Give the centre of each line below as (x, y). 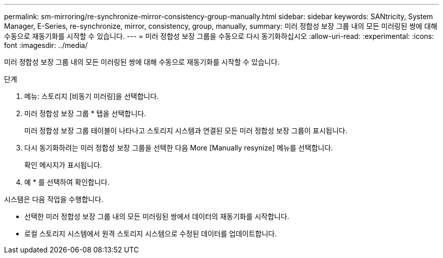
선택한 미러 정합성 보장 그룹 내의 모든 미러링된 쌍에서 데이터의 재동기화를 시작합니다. (157, 216)
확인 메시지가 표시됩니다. (63, 165)
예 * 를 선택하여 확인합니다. (67, 182)
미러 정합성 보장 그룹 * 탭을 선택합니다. (85, 113)
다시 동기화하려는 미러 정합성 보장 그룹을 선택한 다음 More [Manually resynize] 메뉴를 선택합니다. (179, 148)
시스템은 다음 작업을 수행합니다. (54, 199)
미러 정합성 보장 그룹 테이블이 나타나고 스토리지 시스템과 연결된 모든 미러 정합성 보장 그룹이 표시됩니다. (186, 131)
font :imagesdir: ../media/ (46, 45)
